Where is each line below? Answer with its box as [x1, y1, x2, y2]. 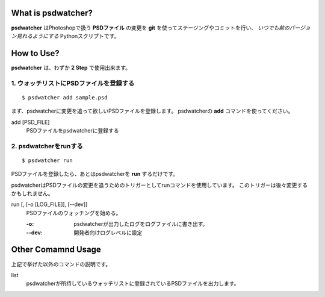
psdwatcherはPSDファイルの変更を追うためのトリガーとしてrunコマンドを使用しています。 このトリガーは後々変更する [11, 181, 308, 189]
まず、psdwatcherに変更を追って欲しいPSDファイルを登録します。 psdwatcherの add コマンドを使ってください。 [11, 107, 294, 114]
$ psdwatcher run [22, 157, 73, 164]
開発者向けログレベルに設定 [73, 229, 143, 236]
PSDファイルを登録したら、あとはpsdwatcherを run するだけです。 [11, 170, 179, 178]
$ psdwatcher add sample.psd [22, 94, 108, 101]
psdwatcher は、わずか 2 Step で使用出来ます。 [11, 64, 131, 71]
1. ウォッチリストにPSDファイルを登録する [11, 79, 135, 87]
